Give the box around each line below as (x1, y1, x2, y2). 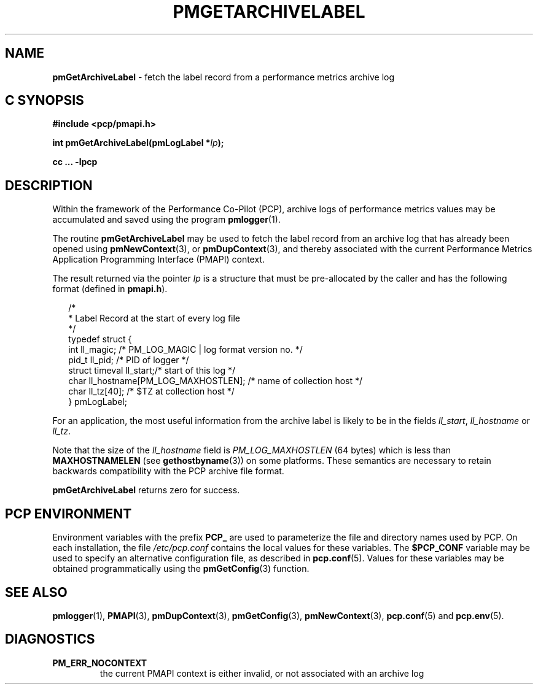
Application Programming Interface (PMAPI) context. (52, 254, 265, 265)
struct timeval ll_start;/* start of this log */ (68, 365, 236, 376)
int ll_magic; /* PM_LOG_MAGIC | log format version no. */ (68, 344, 303, 355)
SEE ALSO (5, 584, 68, 600)
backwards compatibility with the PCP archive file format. (52, 466, 284, 477)
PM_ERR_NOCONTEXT (52, 657, 147, 668)
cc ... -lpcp (52, 156, 98, 167)
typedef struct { (68, 334, 132, 345)
